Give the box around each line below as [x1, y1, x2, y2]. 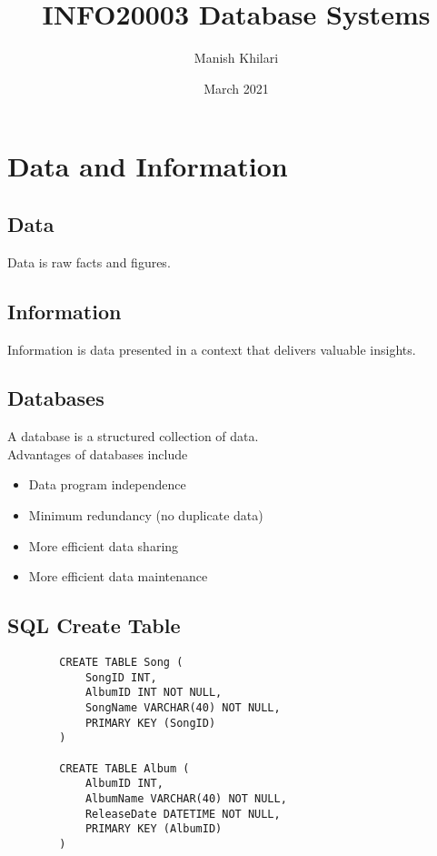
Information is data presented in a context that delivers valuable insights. [7, 339, 416, 358]
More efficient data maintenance [28, 567, 208, 586]
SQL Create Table [7, 611, 181, 639]
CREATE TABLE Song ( [59, 656, 184, 670]
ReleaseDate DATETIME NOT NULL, [84, 807, 281, 821]
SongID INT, [84, 670, 157, 684]
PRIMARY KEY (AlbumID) [84, 822, 223, 836]
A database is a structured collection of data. [7, 427, 259, 446]
